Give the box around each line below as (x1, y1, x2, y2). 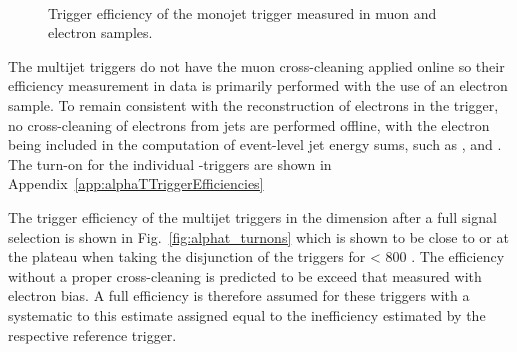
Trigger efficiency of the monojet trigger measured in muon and (48, 2, 437, 23)
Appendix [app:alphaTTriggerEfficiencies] (8, 173, 264, 194)
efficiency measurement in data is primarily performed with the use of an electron (8, 75, 508, 96)
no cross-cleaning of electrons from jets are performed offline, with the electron (8, 114, 490, 135)
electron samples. (48, 22, 153, 43)
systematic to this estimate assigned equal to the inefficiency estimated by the (8, 304, 486, 325)
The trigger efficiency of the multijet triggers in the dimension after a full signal (8, 206, 497, 227)
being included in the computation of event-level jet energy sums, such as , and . (8, 134, 502, 155)
